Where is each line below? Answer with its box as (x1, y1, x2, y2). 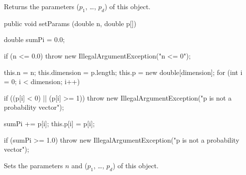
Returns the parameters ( (4, 1, 80, 11)
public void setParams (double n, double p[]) (4, 18, 137, 28)
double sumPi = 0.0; (4, 34, 65, 44)
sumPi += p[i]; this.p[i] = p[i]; (4, 118, 95, 128)
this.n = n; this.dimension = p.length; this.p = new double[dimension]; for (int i (4, 67, 243, 77)
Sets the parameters (4, 160, 63, 170)
